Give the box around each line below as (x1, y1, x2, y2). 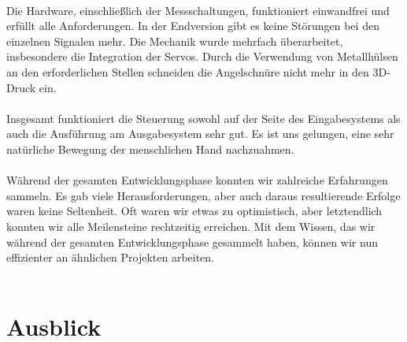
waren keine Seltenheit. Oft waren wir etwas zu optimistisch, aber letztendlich (6, 203, 383, 219)
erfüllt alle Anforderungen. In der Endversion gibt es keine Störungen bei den (6, 17, 379, 34)
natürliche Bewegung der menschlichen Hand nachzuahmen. (6, 140, 294, 157)
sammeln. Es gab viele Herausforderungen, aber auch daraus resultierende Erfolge (6, 187, 401, 203)
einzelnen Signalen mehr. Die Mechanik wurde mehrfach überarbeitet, (6, 32, 343, 49)
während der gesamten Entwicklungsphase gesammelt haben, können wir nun (6, 233, 378, 250)
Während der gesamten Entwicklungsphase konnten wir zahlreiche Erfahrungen (6, 172, 388, 188)
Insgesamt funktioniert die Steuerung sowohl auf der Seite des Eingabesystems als (6, 110, 401, 126)
